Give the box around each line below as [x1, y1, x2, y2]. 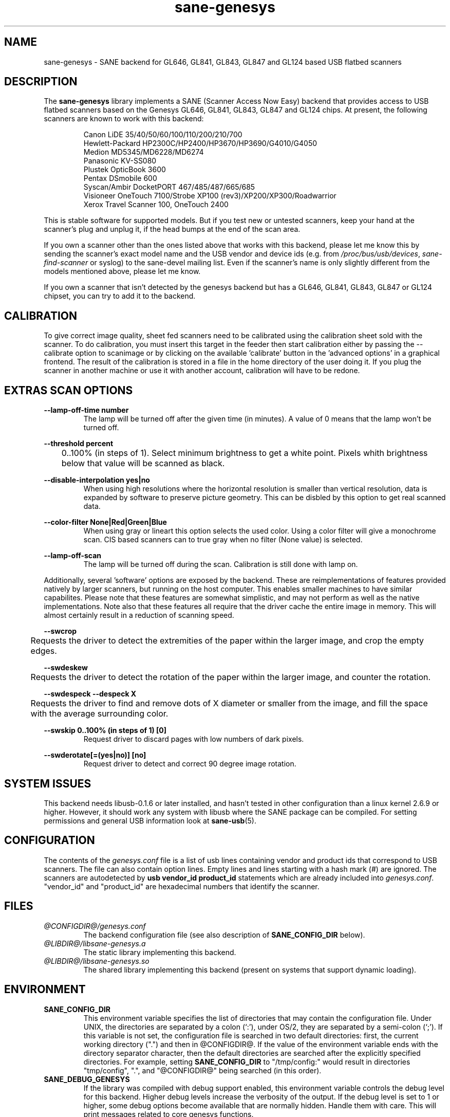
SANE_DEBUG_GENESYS [44, 1074, 130, 1084]
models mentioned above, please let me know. [44, 267, 201, 276]
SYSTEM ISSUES [4, 777, 91, 790]
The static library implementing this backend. [83, 947, 236, 957]
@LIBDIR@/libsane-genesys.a [44, 939, 146, 948]
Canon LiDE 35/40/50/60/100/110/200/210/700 [83, 130, 242, 139]
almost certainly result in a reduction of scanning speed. [44, 611, 234, 620]
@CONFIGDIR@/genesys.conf [44, 921, 146, 930]
